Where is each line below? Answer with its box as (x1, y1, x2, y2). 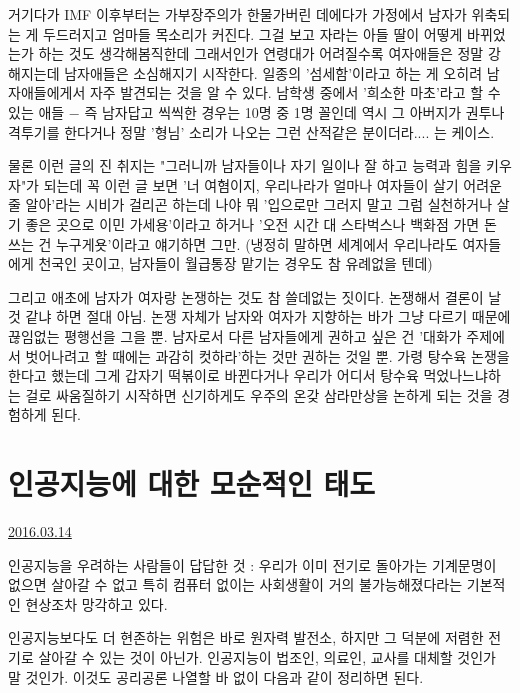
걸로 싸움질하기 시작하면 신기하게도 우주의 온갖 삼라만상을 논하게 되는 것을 (25, 384, 493, 405)
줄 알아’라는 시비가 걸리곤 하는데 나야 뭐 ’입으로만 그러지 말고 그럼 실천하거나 (8, 194, 493, 215)
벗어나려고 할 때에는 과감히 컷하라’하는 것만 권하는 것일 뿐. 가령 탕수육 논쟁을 (25, 345, 510, 366)
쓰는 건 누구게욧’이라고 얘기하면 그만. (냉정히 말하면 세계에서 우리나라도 (8, 233, 458, 254)
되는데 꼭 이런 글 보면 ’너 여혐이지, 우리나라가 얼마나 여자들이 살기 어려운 (43, 174, 503, 195)
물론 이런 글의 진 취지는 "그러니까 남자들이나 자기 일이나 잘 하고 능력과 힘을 (8, 155, 482, 176)
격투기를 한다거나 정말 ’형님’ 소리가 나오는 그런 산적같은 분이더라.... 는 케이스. (8, 121, 495, 142)
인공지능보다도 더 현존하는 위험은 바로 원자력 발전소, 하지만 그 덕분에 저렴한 (8, 627, 484, 648)
